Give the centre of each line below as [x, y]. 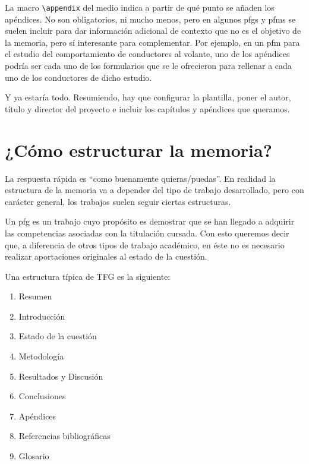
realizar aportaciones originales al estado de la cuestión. [106, 256]
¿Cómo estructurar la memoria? [138, 149]
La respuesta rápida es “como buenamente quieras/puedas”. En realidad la [140, 178]
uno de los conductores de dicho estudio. [78, 77]
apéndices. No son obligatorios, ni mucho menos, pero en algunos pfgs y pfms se [150, 19]
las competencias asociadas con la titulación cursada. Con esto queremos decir [147, 233]
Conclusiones [42, 396]
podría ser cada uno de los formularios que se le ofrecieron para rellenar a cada [148, 66]
